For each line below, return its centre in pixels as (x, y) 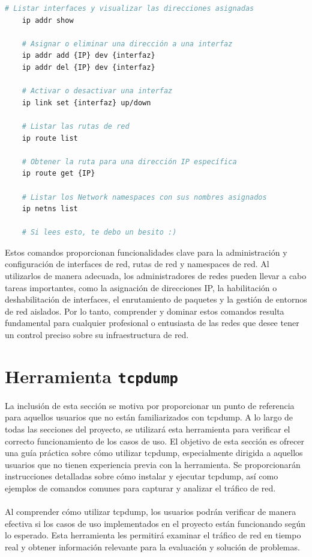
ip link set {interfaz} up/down (86, 103)
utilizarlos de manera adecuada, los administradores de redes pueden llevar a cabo (156, 276)
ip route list (50, 138)
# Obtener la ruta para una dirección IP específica (129, 162)
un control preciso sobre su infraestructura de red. (97, 335)
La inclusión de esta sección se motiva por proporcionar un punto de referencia (150, 405)
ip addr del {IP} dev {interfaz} (88, 67)
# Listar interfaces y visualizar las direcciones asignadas (130, 8)
